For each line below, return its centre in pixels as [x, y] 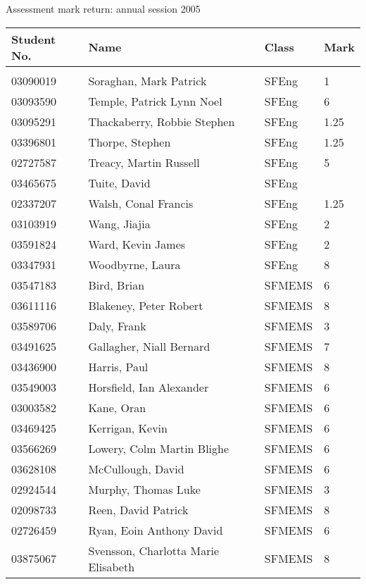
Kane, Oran [117, 407]
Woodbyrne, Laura [134, 264]
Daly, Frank [117, 325]
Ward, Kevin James [137, 244]
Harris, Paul [118, 366]
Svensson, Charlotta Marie [153, 550]
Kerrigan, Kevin [128, 428]
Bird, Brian [116, 285]
